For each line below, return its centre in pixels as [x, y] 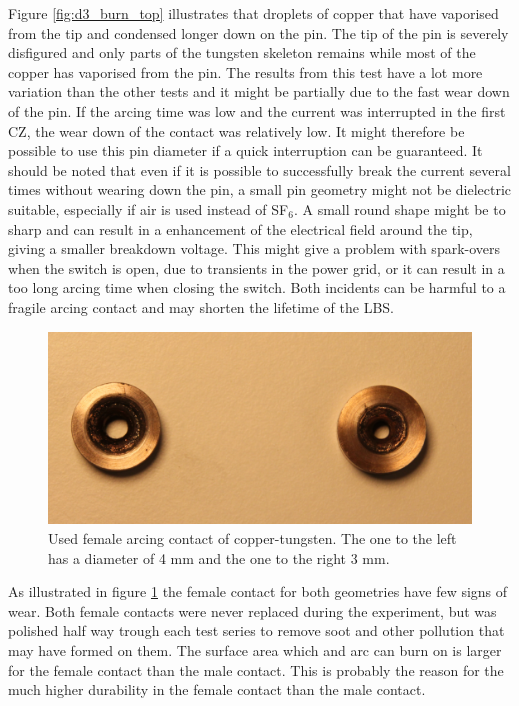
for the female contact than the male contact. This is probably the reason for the [256, 669]
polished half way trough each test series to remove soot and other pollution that [256, 630]
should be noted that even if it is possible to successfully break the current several [259, 169]
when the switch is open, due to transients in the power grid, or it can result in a [256, 267]
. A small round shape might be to [399, 208]
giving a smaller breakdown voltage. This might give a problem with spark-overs [254, 248]
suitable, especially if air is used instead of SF [148, 208]
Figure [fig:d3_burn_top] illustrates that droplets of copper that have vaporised [253, 13]
